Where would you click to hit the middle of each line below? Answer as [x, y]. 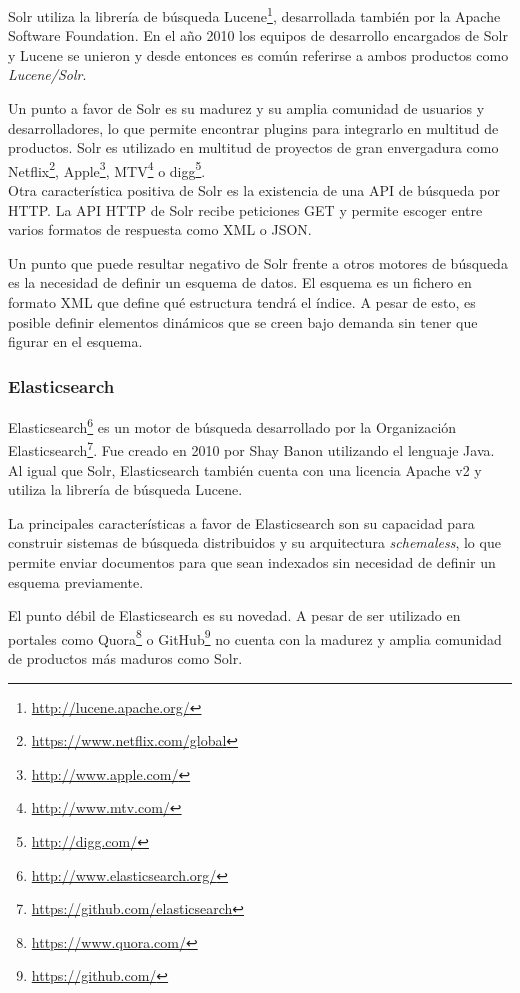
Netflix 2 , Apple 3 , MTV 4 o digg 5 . [107, 169]
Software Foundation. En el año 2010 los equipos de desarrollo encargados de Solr [258, 35]
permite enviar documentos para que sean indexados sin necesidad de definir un [252, 561]
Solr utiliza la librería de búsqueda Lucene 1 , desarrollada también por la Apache [254, 14]
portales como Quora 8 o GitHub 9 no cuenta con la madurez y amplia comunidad [255, 637]
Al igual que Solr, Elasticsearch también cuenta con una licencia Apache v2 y [245, 469]
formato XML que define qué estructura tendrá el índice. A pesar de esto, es [242, 302]
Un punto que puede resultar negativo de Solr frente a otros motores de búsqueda [258, 262]
